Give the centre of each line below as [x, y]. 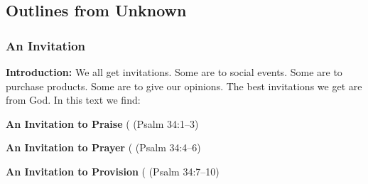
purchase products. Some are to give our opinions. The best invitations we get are [184, 86]
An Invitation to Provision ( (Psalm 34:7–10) [113, 171]
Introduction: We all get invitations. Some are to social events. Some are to [174, 72]
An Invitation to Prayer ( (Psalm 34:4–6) [103, 147]
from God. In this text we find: [73, 100]
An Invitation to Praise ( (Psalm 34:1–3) [102, 123]
